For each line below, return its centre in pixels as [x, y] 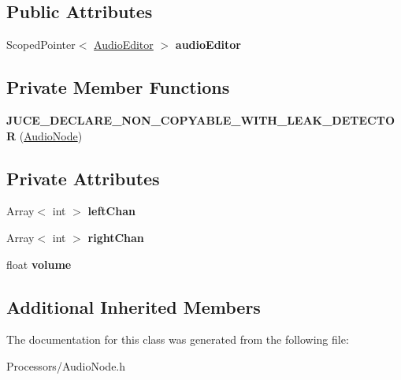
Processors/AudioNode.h [66, 365]
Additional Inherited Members [134, 306]
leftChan [111, 211]
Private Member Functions [118, 87]
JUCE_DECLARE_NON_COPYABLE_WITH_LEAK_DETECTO [200, 120]
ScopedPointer [41, 45]
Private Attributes [83, 178]
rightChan [116, 237]
